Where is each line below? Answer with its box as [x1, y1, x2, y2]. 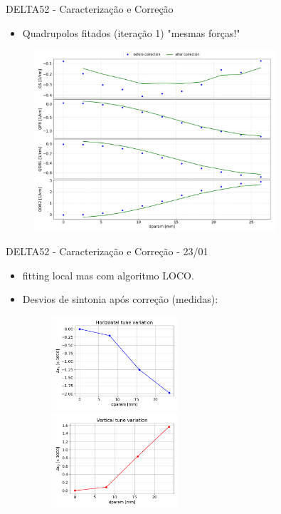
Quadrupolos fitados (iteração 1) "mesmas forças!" [22, 25, 240, 40]
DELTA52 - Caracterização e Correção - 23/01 [6, 244, 208, 259]
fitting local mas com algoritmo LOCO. [22, 267, 194, 282]
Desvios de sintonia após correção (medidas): [22, 292, 218, 307]
